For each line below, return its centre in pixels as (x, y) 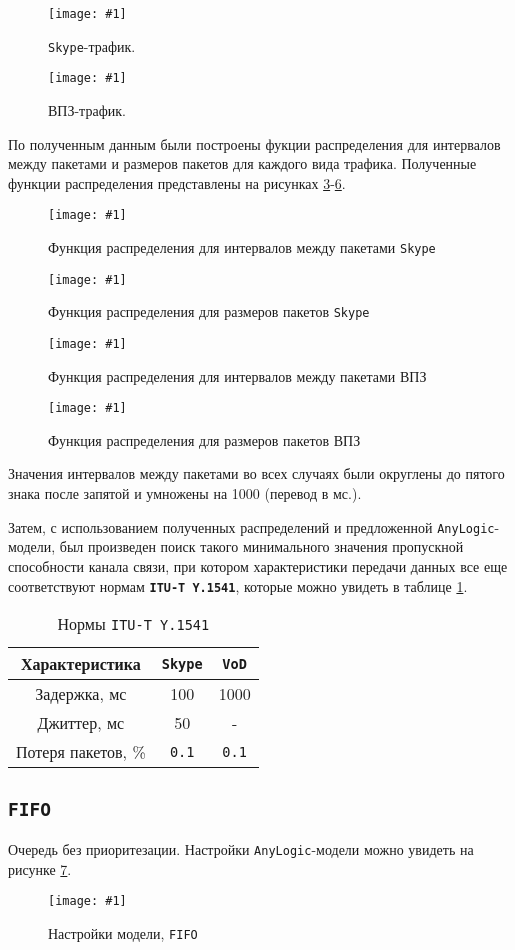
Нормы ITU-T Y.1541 (133, 624)
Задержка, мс (81, 694)
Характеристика (80, 664)
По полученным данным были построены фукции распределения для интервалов (254, 143)
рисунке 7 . (40, 868)
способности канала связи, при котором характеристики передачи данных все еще (258, 565)
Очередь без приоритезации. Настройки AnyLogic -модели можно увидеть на (241, 848)
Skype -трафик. (92, 45)
